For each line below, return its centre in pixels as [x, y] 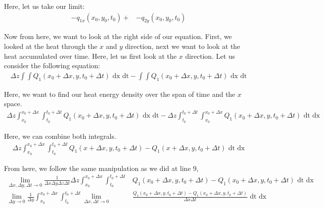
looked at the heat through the [51, 46]
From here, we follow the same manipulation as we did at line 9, [101, 168]
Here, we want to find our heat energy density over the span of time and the [120, 94]
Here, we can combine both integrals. [60, 136]
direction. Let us [210, 56]
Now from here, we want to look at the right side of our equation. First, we [118, 36]
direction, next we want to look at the [183, 46]
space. [13, 104]
